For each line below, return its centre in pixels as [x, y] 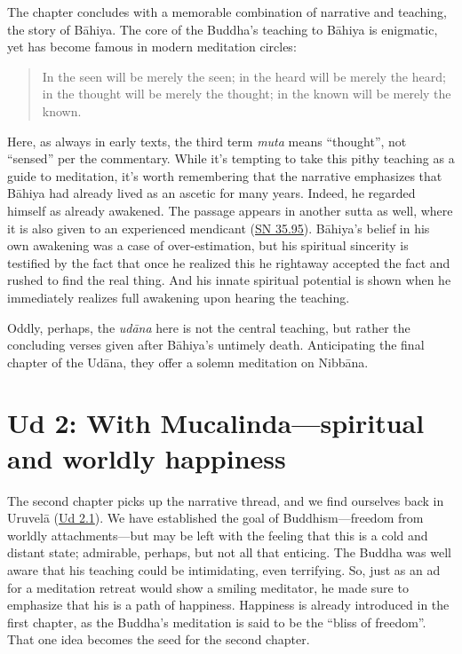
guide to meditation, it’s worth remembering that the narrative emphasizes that [225, 175]
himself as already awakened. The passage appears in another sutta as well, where [230, 210]
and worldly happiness [147, 457]
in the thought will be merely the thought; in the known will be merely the [247, 94]
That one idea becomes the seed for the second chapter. [159, 639]
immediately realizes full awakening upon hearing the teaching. [179, 297]
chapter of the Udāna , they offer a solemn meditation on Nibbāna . [188, 362]
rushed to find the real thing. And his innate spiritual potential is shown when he [229, 280]
